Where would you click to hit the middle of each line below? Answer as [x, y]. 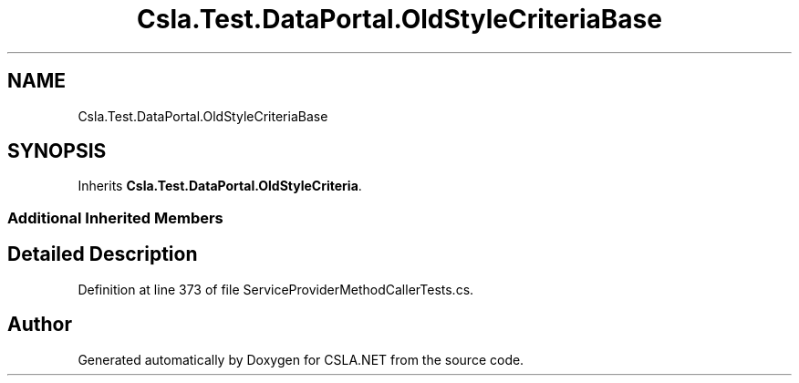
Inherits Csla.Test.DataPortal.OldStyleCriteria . [220, 186]
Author [40, 325]
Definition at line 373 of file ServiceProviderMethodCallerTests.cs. [276, 289]
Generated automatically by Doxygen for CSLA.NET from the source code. [301, 359]
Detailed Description [103, 254]
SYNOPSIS [57, 151]
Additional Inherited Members [115, 217]
